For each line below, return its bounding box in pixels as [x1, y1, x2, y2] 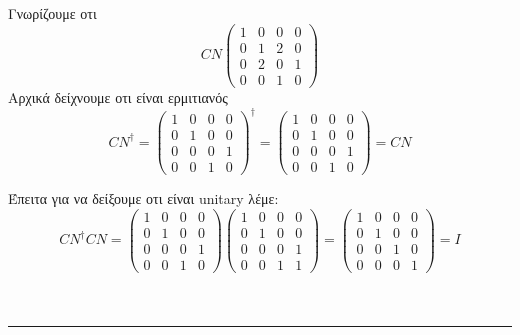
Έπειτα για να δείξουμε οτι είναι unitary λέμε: [8, 188, 279, 209]
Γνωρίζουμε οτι [8, 3, 97, 24]
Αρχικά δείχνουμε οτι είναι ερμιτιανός [8, 86, 228, 107]
